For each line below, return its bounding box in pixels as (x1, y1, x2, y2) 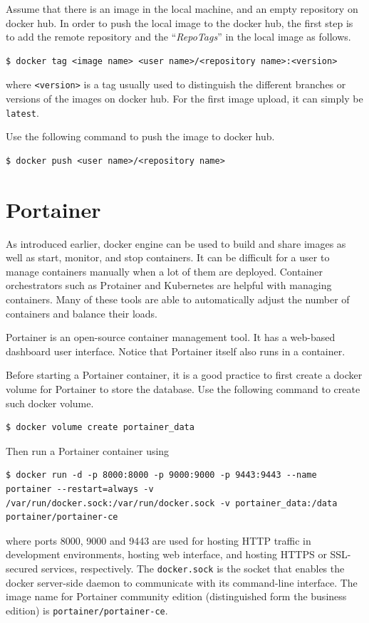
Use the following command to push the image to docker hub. (6, 129, 275, 144)
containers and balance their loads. (6, 305, 157, 320)
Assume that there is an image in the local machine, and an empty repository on (6, 1, 358, 16)
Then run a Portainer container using (6, 443, 170, 458)
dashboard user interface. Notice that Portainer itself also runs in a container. (6, 343, 345, 358)
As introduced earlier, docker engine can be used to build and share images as (6, 236, 346, 251)
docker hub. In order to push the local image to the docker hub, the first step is (6, 15, 353, 30)
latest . (6, 105, 39, 120)
